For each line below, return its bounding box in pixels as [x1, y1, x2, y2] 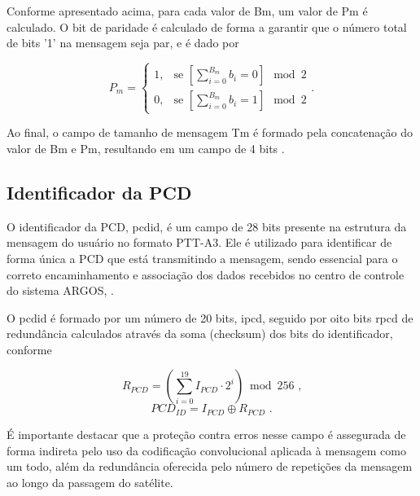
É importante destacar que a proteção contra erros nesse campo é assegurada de [7, 425, 406, 442]
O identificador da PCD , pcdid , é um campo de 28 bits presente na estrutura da [7, 217, 407, 235]
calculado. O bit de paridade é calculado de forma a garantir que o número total [7, 18, 407, 35]
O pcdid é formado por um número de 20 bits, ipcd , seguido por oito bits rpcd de [7, 309, 413, 326]
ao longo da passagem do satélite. [7, 473, 173, 490]
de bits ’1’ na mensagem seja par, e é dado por [7, 34, 239, 51]
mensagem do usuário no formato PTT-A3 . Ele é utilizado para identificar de [7, 234, 392, 251]
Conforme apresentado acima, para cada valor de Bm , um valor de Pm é [7, 2, 368, 19]
